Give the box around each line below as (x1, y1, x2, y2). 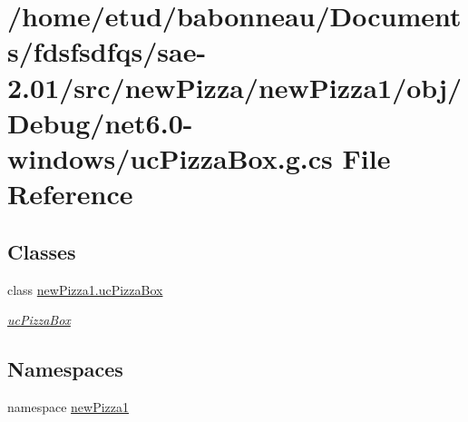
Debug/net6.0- (7, 103, 193, 141)
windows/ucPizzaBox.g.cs (7, 139, 333, 176)
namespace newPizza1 (7, 397, 130, 416)
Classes (7, 237, 76, 265)
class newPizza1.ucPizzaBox (7, 280, 163, 299)
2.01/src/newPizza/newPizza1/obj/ (7, 68, 463, 105)
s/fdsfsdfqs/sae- (7, 33, 207, 70)
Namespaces (7, 355, 123, 383)
